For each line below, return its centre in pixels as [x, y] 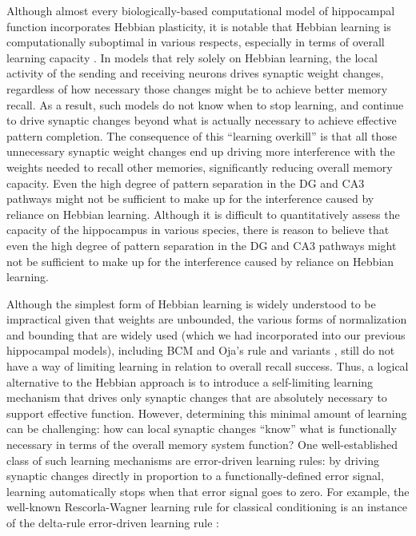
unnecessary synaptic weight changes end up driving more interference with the [201, 151]
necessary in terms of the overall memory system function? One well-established [202, 445]
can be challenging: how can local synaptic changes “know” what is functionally [202, 429]
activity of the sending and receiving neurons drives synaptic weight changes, [195, 73]
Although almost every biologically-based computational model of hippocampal [201, 10]
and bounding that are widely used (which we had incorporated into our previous [206, 334]
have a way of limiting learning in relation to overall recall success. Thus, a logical [208, 366]
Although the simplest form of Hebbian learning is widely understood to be [191, 303]
